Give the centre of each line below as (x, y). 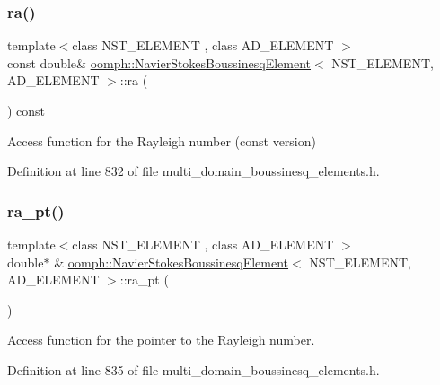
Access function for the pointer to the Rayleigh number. (161, 340)
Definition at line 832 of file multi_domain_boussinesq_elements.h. (194, 171)
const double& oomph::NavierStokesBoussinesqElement (159, 62)
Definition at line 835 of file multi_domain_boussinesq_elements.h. (194, 369)
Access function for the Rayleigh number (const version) (162, 140)
